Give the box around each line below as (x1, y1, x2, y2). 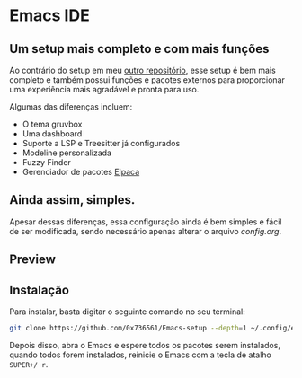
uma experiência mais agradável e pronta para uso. (9, 84, 200, 94)
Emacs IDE (9, 5, 90, 26)
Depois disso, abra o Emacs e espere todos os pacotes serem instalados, (9, 339, 281, 350)
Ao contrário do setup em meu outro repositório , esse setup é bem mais (9, 65, 276, 75)
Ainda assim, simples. (9, 192, 136, 207)
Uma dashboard (22, 128, 83, 139)
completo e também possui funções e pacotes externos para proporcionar (9, 75, 286, 85)
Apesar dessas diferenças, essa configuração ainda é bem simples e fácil (9, 216, 282, 227)
